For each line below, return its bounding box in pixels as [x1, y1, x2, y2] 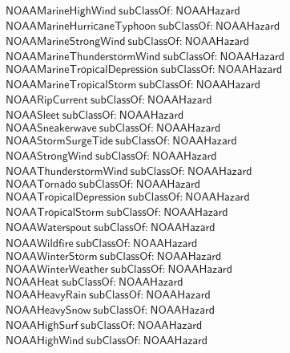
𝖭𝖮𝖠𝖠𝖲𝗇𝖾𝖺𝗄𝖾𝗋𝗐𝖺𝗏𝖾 [6, 123, 97, 135]
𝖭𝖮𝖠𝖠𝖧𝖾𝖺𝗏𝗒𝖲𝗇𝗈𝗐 [6, 304, 91, 316]
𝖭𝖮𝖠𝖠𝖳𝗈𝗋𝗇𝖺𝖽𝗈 [6, 179, 77, 191]
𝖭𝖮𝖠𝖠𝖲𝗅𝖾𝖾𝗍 [6, 110, 60, 122]
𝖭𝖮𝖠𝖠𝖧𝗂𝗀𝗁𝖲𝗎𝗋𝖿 [6, 319, 79, 331]
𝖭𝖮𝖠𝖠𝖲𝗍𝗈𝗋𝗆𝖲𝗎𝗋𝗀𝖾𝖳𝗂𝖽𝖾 [6, 136, 114, 148]
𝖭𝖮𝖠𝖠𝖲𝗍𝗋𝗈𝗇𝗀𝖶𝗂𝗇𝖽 [6, 151, 93, 163]
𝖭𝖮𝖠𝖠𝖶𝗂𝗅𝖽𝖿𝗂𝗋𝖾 [6, 237, 74, 250]
